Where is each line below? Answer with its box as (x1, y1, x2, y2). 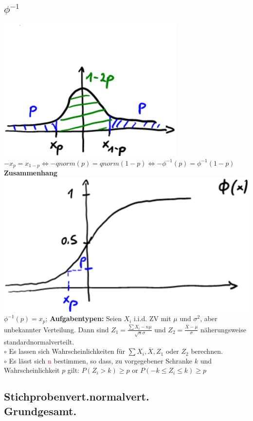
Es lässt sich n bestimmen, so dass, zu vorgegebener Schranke (9, 355, 193, 365)
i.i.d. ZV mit (134, 313, 171, 324)
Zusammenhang (4, 168, 57, 178)
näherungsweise (200, 324, 246, 334)
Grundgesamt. (4, 403, 77, 418)
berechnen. (191, 346, 223, 356)
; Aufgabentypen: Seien (45, 313, 122, 324)
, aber (200, 313, 217, 324)
